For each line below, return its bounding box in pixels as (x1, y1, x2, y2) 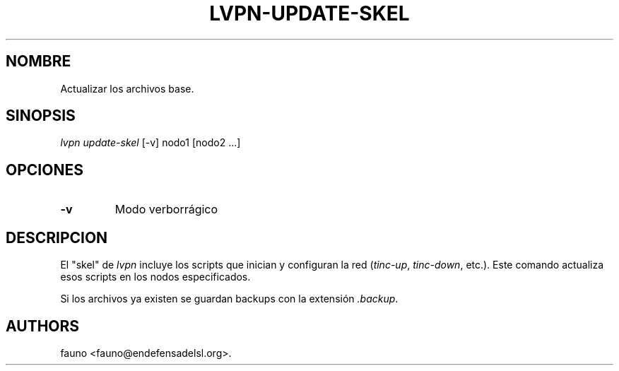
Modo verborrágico (114, 202, 218, 217)
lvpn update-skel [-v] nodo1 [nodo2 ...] (60, 136, 241, 149)
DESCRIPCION (6, 228, 108, 247)
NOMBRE (6, 52, 71, 71)
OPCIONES (6, 160, 83, 179)
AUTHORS (6, 317, 80, 335)
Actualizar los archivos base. (60, 82, 194, 95)
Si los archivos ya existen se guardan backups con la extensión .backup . (60, 293, 399, 305)
